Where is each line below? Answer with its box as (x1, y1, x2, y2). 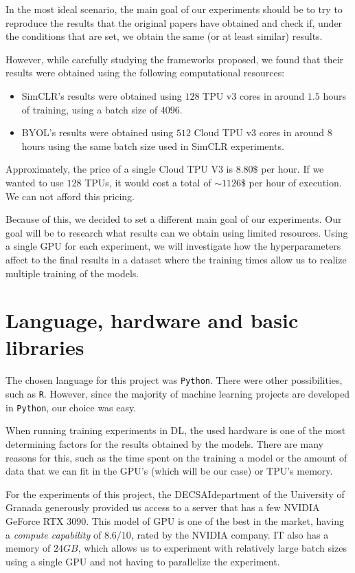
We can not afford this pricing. (5, 188, 135, 203)
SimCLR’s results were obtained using (21, 88, 182, 102)
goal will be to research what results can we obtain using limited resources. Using (5, 225, 348, 239)
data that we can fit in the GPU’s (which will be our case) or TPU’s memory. (5, 464, 333, 478)
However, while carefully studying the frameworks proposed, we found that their (5, 52, 344, 66)
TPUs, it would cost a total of (84, 175, 211, 189)
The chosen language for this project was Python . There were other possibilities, (5, 373, 343, 387)
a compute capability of (5, 527, 102, 541)
